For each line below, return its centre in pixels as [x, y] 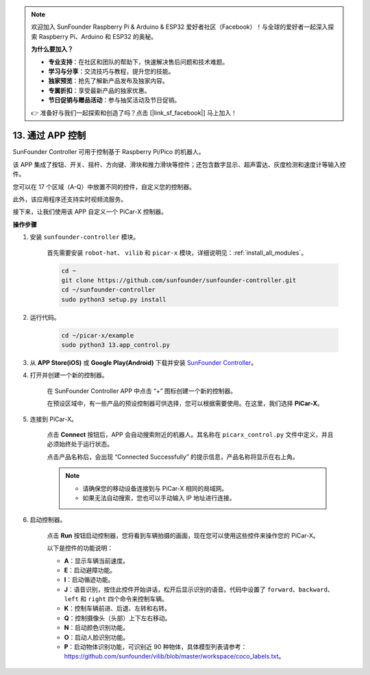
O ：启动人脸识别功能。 [97, 637]
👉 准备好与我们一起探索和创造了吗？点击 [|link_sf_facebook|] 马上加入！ [134, 112]
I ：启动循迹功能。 [89, 580]
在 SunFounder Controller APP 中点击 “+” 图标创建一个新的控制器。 [142, 391]
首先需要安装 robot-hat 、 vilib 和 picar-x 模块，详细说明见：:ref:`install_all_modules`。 [177, 253]
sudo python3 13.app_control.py [116, 345]
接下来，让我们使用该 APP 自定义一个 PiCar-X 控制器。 [90, 212]
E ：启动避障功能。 [90, 570]
